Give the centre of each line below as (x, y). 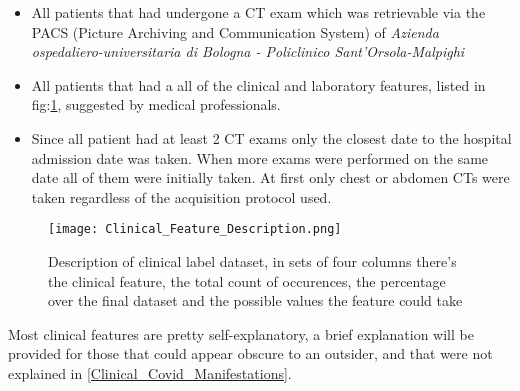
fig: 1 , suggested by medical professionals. (156, 104)
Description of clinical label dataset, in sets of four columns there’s (252, 261)
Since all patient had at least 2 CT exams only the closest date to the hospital (271, 137)
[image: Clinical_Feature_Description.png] (195, 229)
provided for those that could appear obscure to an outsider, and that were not (250, 353)
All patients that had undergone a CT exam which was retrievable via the (258, 12)
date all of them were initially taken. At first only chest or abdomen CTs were (270, 177)
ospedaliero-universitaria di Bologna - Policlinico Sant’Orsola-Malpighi (248, 51)
